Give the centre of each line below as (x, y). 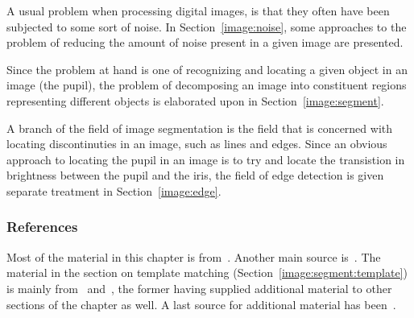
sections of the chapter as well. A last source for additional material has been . (201, 304)
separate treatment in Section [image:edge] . (114, 190)
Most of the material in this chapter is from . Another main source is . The (194, 256)
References (42, 227)
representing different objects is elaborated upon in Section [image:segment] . (195, 100)
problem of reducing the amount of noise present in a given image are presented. (205, 42)
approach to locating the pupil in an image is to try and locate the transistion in (206, 159)
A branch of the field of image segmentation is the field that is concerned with (200, 128)
